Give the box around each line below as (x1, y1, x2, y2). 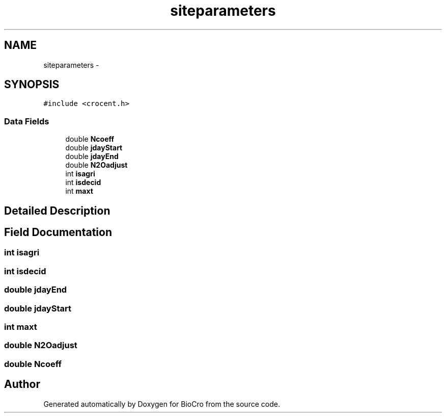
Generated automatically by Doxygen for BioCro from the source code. (43, 399, 280, 408)
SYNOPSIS (4, 78, 60, 91)
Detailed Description (4, 204, 110, 217)
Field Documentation (4, 226, 112, 239)
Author (4, 378, 40, 391)
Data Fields (4, 116, 49, 126)
